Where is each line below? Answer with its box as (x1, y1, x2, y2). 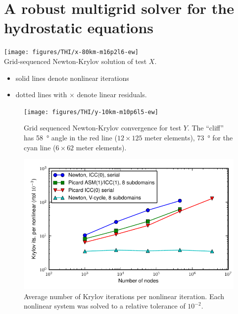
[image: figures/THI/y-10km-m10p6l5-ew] (24, 108, 159, 116)
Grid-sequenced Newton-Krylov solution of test (4, 56, 147, 66)
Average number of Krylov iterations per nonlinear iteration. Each (24, 291, 225, 301)
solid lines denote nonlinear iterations (15, 72, 129, 83)
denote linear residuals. (77, 89, 147, 100)
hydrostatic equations (4, 17, 154, 38)
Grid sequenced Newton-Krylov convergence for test (24, 123, 182, 133)
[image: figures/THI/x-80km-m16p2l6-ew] (4, 49, 139, 56)
